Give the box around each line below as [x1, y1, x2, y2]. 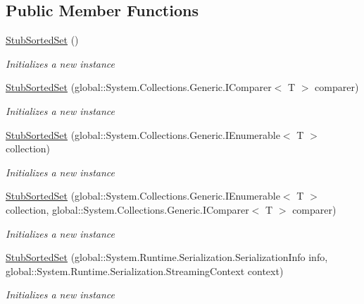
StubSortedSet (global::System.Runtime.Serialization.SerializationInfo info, [6, 250, 328, 265]
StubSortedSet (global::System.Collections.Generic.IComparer [6, 80, 272, 95]
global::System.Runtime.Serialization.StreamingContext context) [6, 263, 284, 278]
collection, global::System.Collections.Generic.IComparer [6, 202, 249, 217]
